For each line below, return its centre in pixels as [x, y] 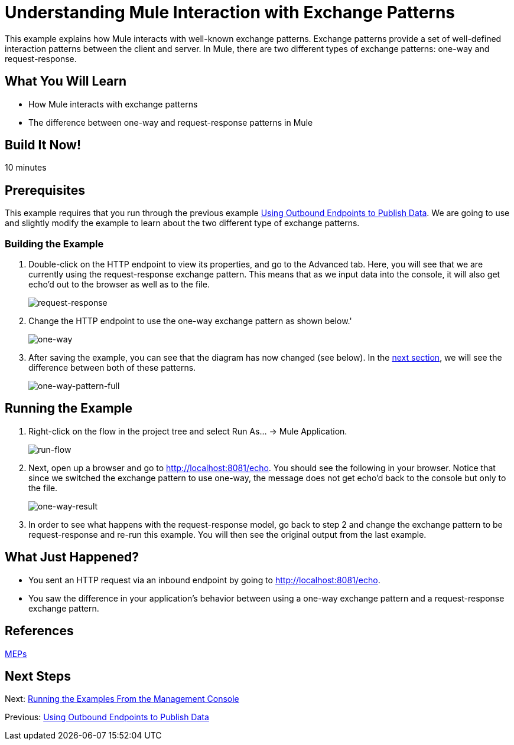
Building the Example [54, 244]
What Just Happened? [72, 557]
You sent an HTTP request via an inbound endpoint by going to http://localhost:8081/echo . [204, 580]
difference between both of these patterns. [112, 368]
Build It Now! [43, 145]
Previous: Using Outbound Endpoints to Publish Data [107, 717]
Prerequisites [45, 190]
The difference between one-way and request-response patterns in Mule [171, 122]
